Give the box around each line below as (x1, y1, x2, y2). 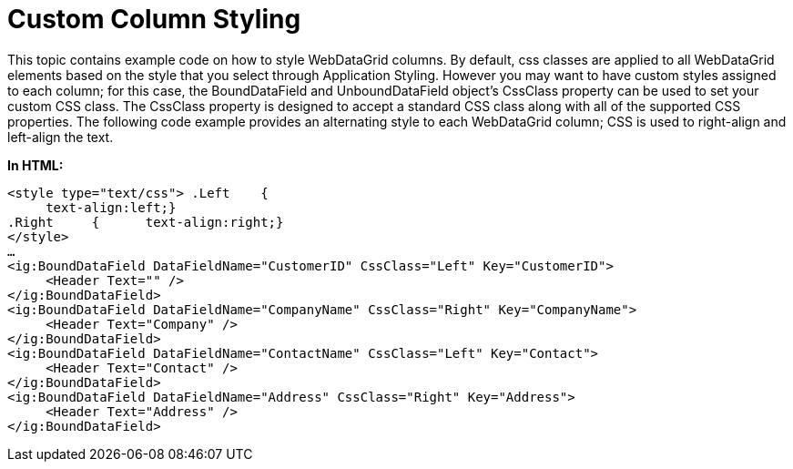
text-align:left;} (46, 199, 177, 215)
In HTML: (7, 157, 64, 173)
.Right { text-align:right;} (7, 214, 284, 229)
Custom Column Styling (7, 4, 301, 35)
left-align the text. (7, 128, 114, 145)
